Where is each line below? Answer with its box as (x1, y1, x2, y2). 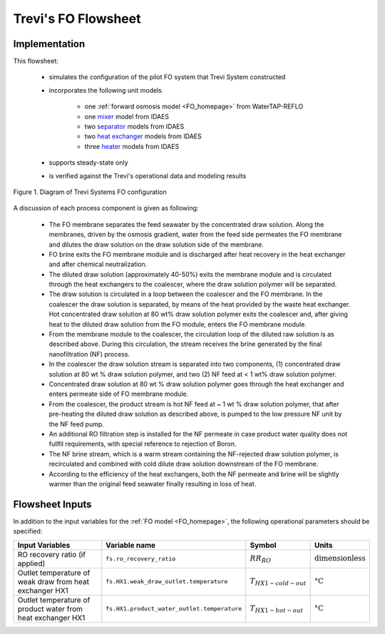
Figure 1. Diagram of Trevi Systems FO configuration (13, 188, 167, 196)
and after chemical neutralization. (48, 260, 148, 269)
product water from (17, 603, 83, 613)
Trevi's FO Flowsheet (13, 11, 141, 26)
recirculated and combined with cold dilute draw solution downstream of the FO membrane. (48, 460, 319, 469)
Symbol (250, 540, 277, 550)
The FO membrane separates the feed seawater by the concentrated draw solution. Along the (48, 220, 324, 228)
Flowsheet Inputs (13, 498, 92, 510)
